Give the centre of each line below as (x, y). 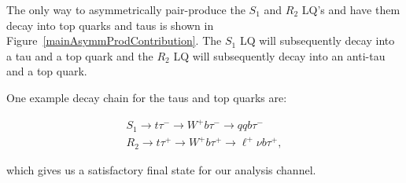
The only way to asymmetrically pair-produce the (126, 9)
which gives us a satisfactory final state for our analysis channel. (161, 169)
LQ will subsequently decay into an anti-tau (279, 55)
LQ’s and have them (351, 9)
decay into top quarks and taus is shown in (110, 25)
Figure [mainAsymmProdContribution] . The (114, 40)
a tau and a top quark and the (80, 55)
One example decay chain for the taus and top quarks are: (147, 97)
